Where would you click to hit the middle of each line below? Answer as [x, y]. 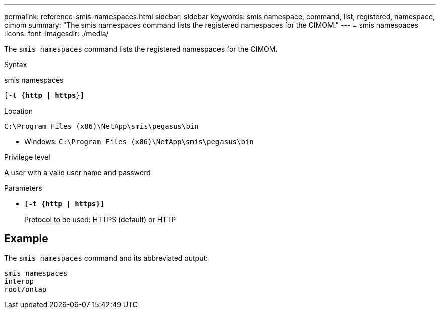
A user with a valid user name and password [77, 173]
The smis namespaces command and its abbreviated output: [106, 258]
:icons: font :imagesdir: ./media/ [57, 33]
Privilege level [27, 157]
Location [18, 111]
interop [19, 281]
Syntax [16, 65]
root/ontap [25, 289]
